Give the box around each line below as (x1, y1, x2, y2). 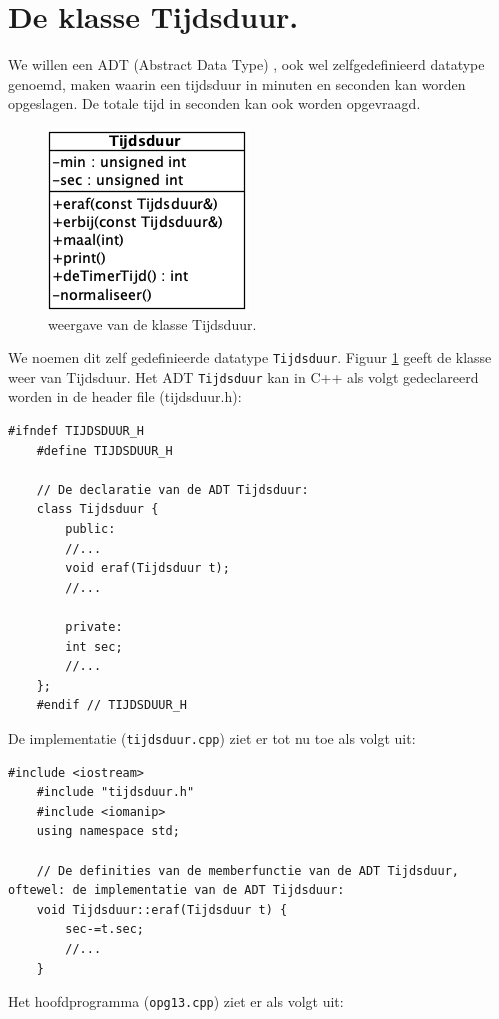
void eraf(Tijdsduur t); (65, 561, 230, 576)
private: (65, 619, 123, 634)
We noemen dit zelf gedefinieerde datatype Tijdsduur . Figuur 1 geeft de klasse (8, 347, 492, 368)
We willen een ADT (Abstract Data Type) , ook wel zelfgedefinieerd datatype (8, 54, 485, 75)
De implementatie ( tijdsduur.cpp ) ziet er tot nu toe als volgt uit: (8, 727, 416, 748)
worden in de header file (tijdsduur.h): (8, 386, 242, 407)
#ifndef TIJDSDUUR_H (8, 424, 145, 438)
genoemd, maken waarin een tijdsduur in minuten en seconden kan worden (8, 73, 466, 94)
